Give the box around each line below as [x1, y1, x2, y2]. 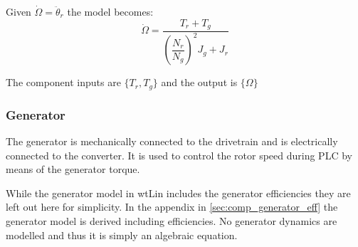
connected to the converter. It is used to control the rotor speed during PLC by [6, 147, 352, 162]
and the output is [161, 75, 238, 90]
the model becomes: [67, 4, 154, 19]
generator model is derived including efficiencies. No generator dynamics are [6, 214, 337, 228]
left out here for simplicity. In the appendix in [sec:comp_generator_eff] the [6, 199, 338, 214]
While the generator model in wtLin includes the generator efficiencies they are [6, 185, 351, 200]
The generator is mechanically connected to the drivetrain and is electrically [6, 134, 338, 149]
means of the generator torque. [6, 162, 140, 177]
